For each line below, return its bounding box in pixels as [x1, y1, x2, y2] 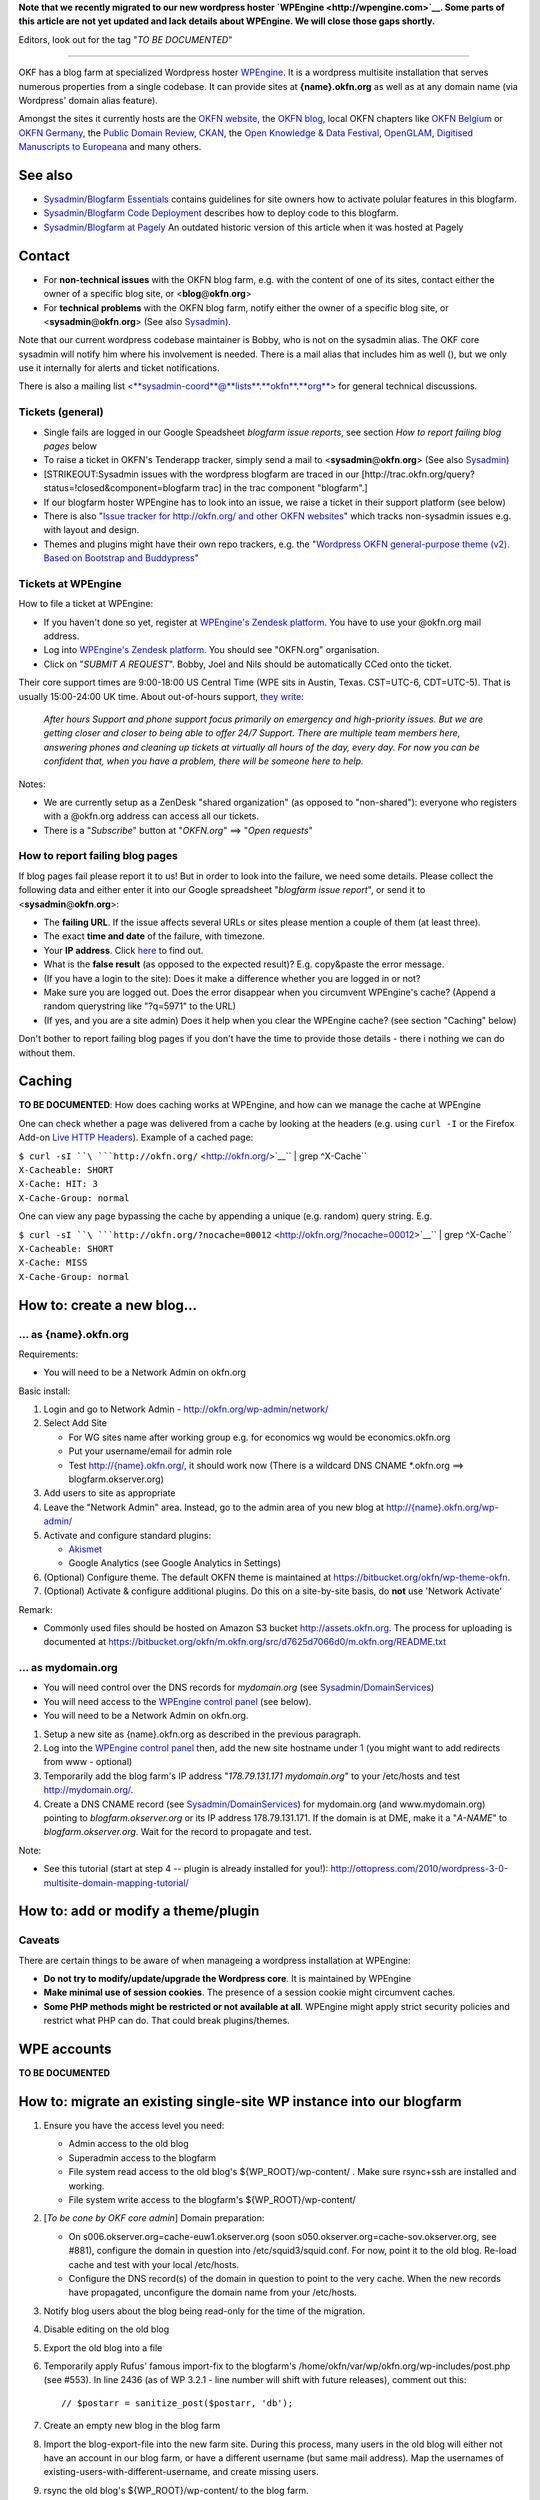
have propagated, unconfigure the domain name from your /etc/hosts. [68, 2286, 357, 2299]
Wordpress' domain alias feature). [18, 94, 159, 106]
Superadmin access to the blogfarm [68, 2151, 217, 2164]
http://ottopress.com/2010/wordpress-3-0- [330, 1863, 509, 1875]
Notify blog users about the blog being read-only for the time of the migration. [43, 2305, 365, 2317]
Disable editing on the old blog [43, 2323, 170, 2335]
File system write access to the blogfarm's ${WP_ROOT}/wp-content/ [68, 2194, 357, 2206]
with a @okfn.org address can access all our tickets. [43, 810, 260, 822]
